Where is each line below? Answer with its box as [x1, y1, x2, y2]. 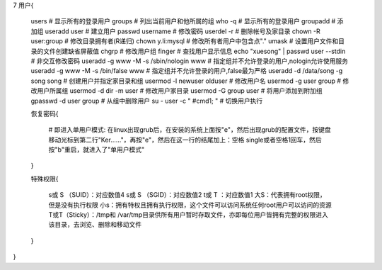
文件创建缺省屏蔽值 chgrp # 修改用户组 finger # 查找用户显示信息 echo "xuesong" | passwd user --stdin [42, 47, 346, 55]
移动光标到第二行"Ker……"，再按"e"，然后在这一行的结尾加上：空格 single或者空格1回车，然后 [48, 135, 322, 144]
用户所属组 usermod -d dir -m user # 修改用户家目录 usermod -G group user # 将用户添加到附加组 [36, 86, 323, 95]
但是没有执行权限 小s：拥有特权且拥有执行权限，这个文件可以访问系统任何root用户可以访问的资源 [48, 201, 332, 209]
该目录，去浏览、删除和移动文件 [48, 220, 141, 229]
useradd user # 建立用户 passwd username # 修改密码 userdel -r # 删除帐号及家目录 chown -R [45, 27, 321, 35]
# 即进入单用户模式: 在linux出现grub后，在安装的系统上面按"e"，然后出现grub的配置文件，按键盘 [48, 125, 332, 134]
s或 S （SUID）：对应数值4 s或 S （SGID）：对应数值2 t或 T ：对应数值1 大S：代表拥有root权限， [48, 191, 327, 199]
